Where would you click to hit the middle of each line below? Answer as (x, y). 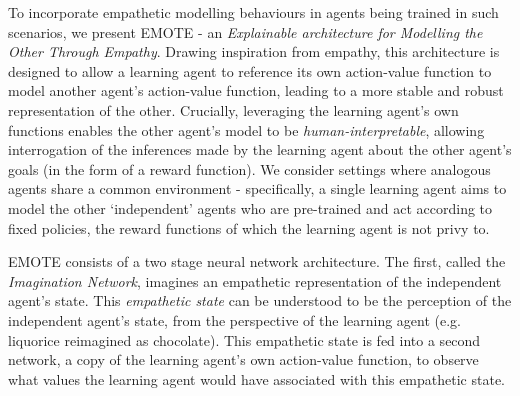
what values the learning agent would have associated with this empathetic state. (256, 378)
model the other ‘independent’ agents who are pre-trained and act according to (250, 207)
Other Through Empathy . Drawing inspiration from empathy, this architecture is (254, 51)
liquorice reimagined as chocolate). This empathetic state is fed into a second (244, 339)
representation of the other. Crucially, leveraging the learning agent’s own (233, 109)
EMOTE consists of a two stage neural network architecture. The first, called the (257, 261)
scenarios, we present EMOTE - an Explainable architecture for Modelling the (245, 31)
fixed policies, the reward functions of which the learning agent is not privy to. (249, 227)
